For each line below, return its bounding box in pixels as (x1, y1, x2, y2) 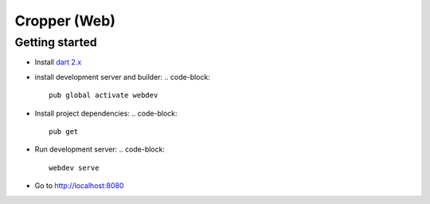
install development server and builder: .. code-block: (34, 72, 210, 81)
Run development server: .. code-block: (34, 144, 165, 155)
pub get (49, 127, 79, 135)
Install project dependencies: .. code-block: (34, 108, 178, 118)
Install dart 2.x (34, 57, 82, 67)
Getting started (14, 35, 97, 49)
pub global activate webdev (49, 91, 158, 100)
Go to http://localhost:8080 (34, 181, 124, 190)
